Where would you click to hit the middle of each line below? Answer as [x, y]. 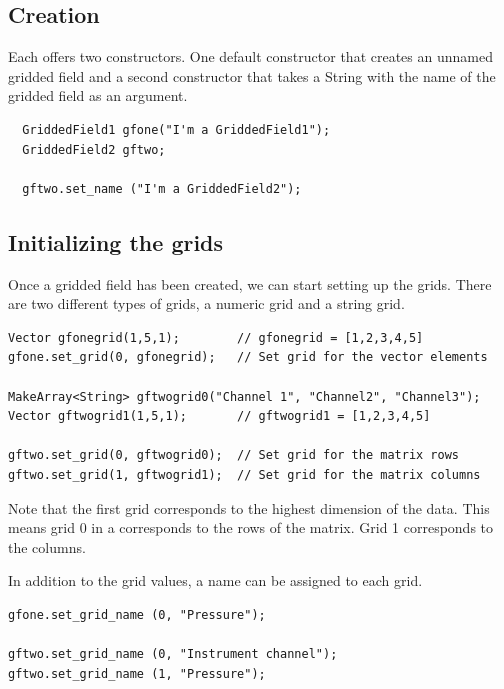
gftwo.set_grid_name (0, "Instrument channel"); [173, 654]
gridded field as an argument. [98, 95]
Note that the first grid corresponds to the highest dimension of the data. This [249, 507]
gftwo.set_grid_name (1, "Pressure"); [137, 673]
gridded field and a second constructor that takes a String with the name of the [252, 75]
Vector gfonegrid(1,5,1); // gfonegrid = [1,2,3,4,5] [216, 337]
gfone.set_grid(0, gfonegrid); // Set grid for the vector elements [248, 357]
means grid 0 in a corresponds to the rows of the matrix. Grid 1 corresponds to [251, 527]
